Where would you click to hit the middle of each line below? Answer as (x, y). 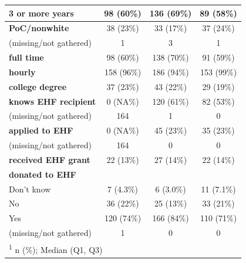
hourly (22, 71)
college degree (38, 86)
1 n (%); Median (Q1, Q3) (56, 249)
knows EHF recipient (53, 101)
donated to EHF (43, 174)
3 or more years (41, 13)
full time (26, 57)
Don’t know (30, 189)
